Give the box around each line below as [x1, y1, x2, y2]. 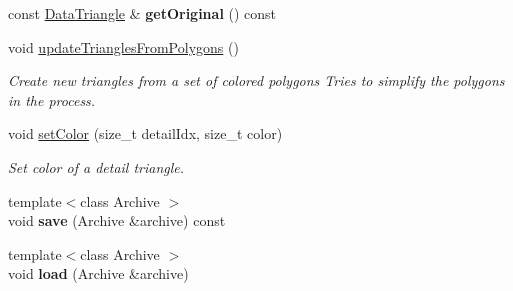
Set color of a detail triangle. [8, 156, 185, 177]
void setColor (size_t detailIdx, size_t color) [8, 123, 283, 144]
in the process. [8, 89, 96, 110]
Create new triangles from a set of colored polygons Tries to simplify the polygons [8, 70, 505, 91]
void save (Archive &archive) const [8, 210, 226, 231]
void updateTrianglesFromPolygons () [8, 36, 239, 57]
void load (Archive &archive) [8, 263, 189, 284]
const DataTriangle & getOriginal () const [8, 3, 277, 23]
